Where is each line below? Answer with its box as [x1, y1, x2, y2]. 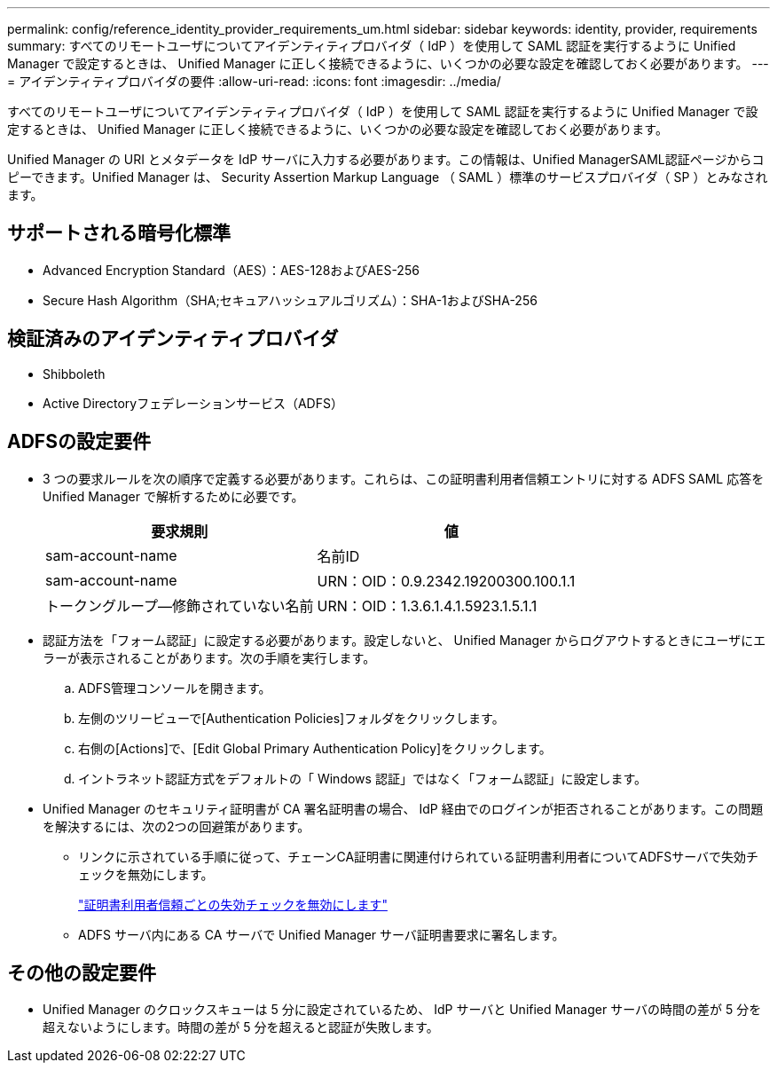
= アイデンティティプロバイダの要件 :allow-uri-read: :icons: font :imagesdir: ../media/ [7, 74, 501, 89]
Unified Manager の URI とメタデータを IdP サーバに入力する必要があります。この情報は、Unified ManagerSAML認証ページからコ [7, 152, 765, 167]
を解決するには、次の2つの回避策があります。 [43, 818, 310, 834]
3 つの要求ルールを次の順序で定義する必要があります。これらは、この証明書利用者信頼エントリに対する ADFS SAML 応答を [43, 470, 765, 486]
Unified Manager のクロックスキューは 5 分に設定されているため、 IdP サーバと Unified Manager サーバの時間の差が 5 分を [43, 1002, 762, 1018]
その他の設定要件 [7, 961, 156, 984]
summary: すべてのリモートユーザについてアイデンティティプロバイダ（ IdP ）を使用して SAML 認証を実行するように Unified [7, 38, 736, 53]
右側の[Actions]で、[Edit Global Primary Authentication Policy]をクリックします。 [78, 740, 552, 756]
